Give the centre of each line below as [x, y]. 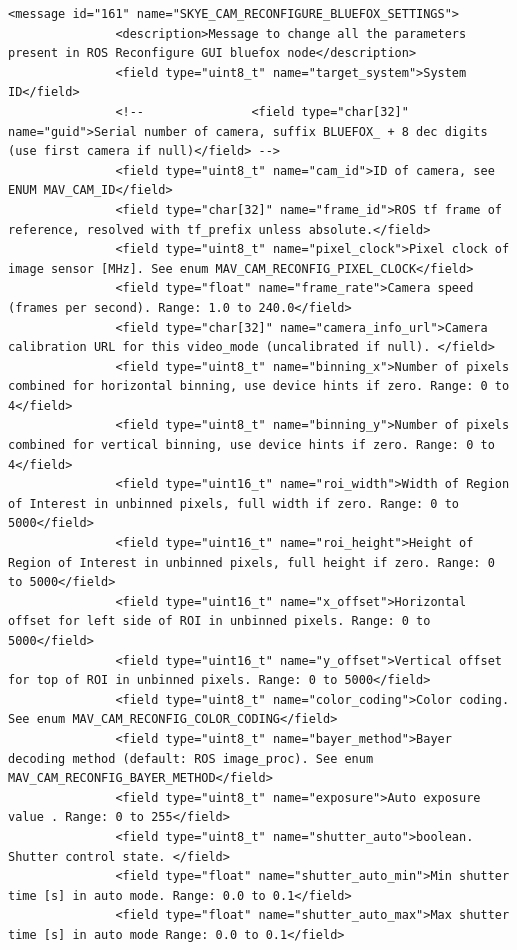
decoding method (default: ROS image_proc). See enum [191, 758]
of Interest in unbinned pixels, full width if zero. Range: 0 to [234, 503]
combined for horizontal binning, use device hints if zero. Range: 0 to [259, 386]
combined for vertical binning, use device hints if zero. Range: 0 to [251, 445]
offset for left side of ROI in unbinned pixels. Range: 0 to [219, 621]
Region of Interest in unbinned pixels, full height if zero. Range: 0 [251, 562]
